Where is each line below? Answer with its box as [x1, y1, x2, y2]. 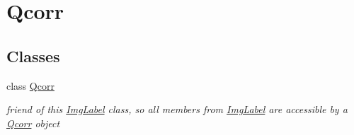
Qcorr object [6, 115, 60, 130]
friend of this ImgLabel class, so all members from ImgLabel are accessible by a [6, 102, 348, 117]
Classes [6, 45, 60, 66]
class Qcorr [6, 78, 55, 93]
